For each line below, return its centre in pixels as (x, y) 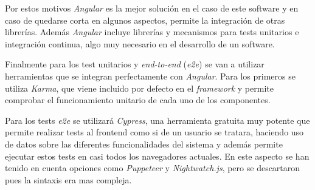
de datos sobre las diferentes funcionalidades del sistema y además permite (144, 144)
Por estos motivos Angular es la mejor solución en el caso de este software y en (152, 8)
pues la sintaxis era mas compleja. (68, 179)
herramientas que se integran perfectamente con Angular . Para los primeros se (150, 76)
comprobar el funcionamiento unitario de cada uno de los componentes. (138, 100)
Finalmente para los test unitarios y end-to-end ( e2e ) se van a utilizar (135, 64)
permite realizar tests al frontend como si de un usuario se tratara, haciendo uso (154, 132)
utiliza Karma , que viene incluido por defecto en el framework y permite (139, 88)
